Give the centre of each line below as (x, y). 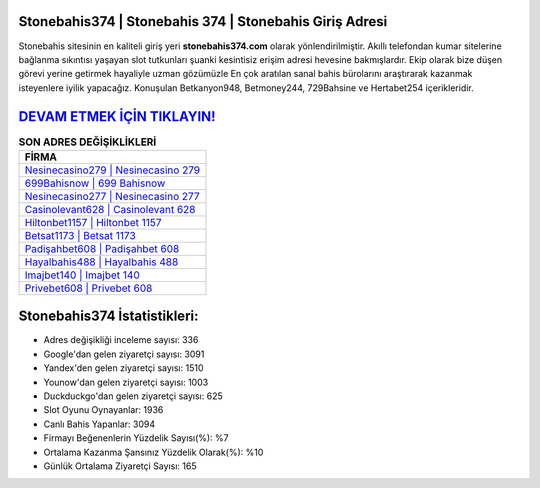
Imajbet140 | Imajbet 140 (82, 275)
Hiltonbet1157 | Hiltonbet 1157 (93, 222)
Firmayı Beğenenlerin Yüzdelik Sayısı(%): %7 (136, 438)
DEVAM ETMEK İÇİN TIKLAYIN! (117, 116)
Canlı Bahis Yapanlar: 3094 (99, 424)
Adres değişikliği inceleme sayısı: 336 (121, 340)
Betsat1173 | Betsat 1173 (80, 235)
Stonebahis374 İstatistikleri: (108, 316)
